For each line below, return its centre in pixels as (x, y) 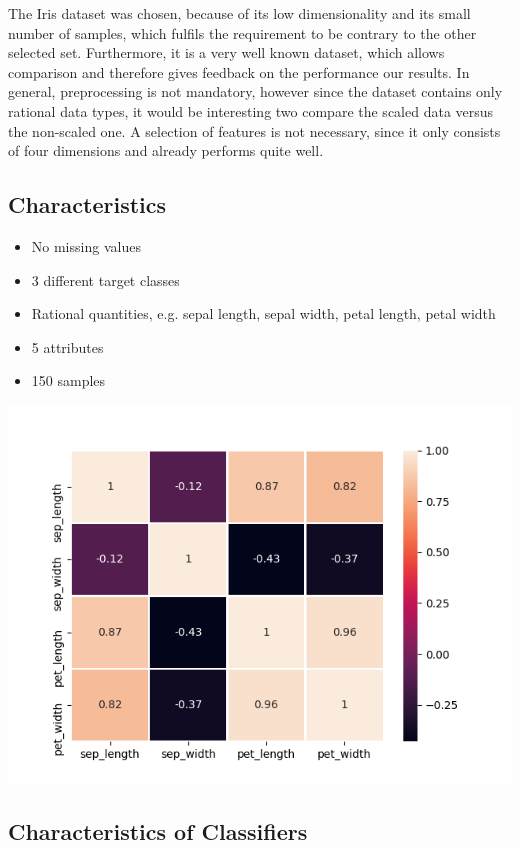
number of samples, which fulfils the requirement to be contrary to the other (242, 32)
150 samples (68, 380)
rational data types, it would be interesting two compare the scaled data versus (251, 110)
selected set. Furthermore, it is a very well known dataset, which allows (226, 52)
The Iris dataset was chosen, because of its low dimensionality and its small (239, 13)
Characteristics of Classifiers (158, 830)
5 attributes (67, 346)
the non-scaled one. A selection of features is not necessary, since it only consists (254, 130)
